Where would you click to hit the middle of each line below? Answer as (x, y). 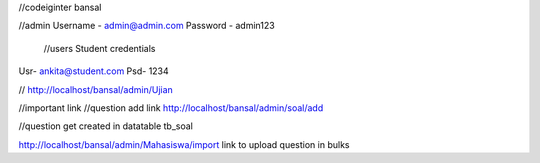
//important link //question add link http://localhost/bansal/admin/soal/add (171, 107)
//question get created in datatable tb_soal (106, 126)
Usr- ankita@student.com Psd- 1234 (93, 71)
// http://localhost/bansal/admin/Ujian (96, 89)
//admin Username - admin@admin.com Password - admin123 (146, 26)
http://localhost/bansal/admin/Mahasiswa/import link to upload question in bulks (184, 144)
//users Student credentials (99, 48)
